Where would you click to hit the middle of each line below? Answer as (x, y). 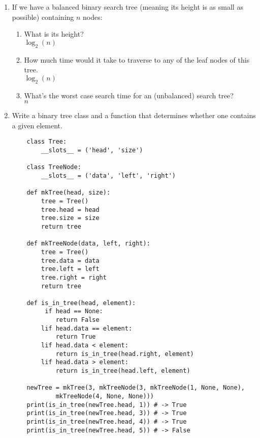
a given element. (37, 125)
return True (76, 337)
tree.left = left (70, 269)
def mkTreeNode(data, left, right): (88, 244)
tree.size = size (70, 218)
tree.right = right (74, 277)
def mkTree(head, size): (69, 193)
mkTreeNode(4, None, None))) (105, 396)
